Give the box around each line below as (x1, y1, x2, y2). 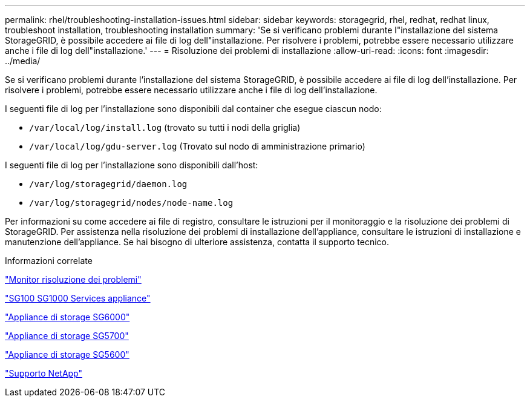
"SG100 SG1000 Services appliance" (5, 293, 151, 303)
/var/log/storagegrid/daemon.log (29, 179, 188, 189)
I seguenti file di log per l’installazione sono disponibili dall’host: (5, 160, 258, 170)
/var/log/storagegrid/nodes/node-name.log (29, 198, 234, 208)
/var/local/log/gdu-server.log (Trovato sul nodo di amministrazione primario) (29, 141, 365, 151)
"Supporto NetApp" (5, 368, 82, 378)
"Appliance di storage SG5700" (5, 331, 129, 341)
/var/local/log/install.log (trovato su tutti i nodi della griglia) (29, 122, 301, 133)
